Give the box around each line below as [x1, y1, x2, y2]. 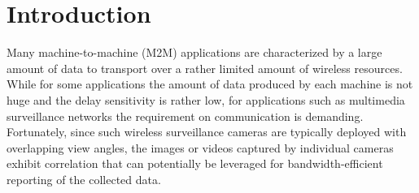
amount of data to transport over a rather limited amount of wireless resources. [7, 59, 403, 76]
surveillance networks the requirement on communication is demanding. [7, 107, 364, 124]
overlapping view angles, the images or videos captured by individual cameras [7, 139, 394, 156]
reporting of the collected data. [7, 170, 161, 187]
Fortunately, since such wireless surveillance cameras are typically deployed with [7, 123, 407, 140]
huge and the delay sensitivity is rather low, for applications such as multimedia [7, 91, 405, 108]
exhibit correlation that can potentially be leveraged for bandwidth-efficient [7, 155, 383, 172]
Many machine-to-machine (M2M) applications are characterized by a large [7, 44, 382, 61]
